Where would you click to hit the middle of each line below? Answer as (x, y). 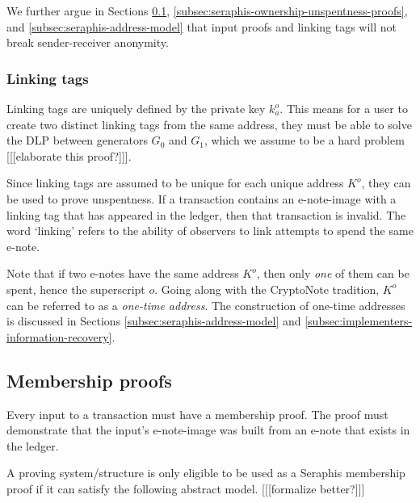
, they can (386, 183)
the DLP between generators (77, 140)
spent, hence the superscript (76, 289)
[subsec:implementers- (359, 321)
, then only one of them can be (333, 273)
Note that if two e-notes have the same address (123, 273)
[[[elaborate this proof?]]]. (69, 155)
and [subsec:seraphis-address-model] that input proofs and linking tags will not (202, 26)
